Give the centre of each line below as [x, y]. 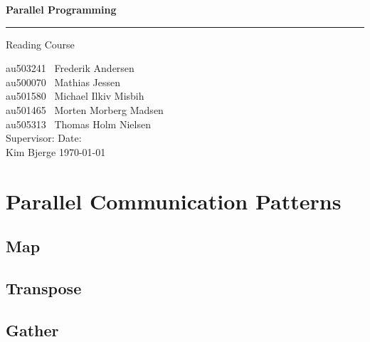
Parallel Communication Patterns [174, 201]
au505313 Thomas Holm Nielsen [78, 124]
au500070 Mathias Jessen [63, 82]
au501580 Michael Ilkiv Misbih [75, 96]
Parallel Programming [61, 9]
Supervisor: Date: [44, 138]
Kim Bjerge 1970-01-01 [56, 151]
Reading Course [40, 44]
